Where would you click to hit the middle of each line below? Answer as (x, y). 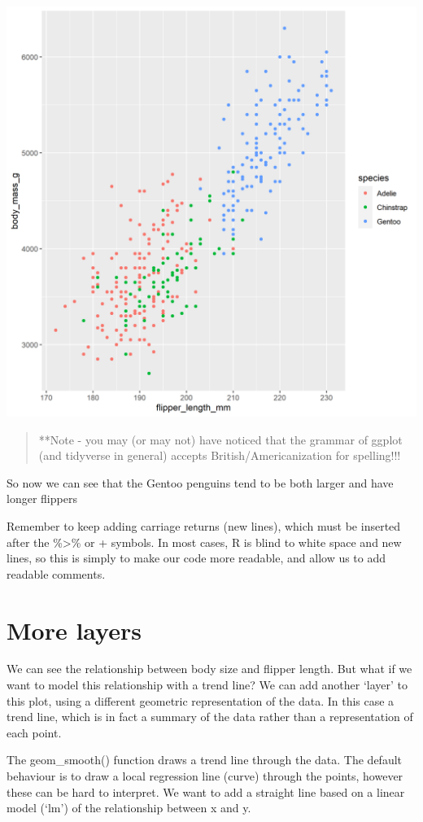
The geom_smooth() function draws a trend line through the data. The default (205, 760)
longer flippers (42, 498)
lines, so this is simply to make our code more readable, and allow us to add (196, 558)
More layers (74, 630)
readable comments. (56, 573)
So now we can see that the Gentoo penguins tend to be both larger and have (200, 482)
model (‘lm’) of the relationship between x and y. (129, 808)
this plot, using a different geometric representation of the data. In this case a (201, 700)
